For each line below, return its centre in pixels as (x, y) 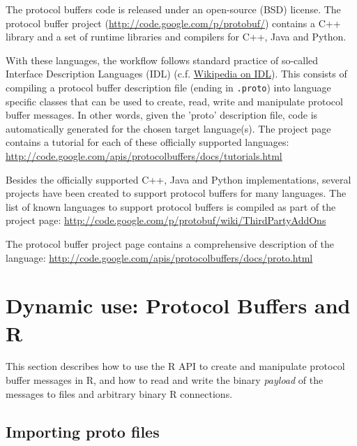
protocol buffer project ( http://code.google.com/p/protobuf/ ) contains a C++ (173, 23)
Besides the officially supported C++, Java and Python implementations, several (178, 179)
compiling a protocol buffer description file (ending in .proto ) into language (168, 87)
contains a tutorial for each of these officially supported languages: (147, 142)
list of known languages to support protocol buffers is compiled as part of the (171, 206)
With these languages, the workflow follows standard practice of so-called (162, 60)
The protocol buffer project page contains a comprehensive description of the (170, 243)
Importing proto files (83, 431)
